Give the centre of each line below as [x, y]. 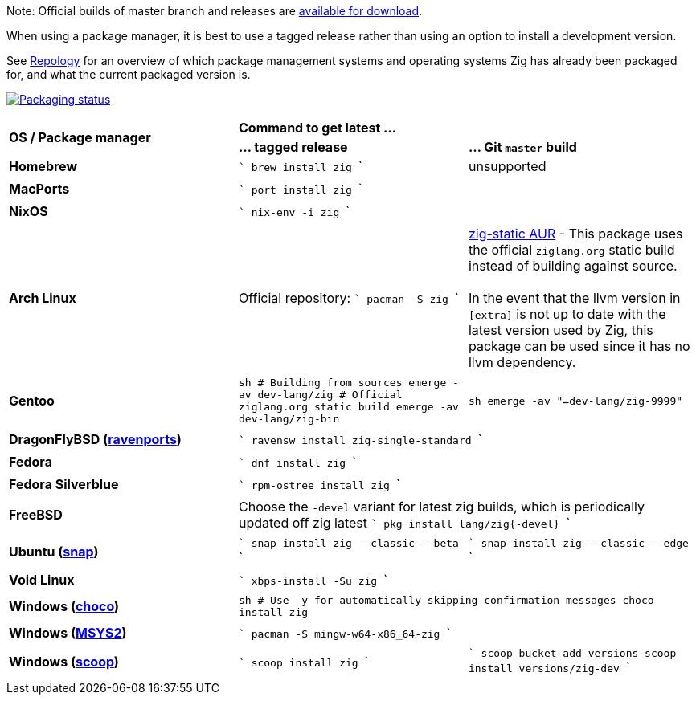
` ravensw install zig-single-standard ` [360, 439]
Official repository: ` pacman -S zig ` [348, 298]
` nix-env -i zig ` [294, 211]
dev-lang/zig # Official [330, 395]
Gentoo [32, 401]
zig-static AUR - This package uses [575, 234]
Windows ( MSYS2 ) [68, 633]
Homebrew [43, 166]
